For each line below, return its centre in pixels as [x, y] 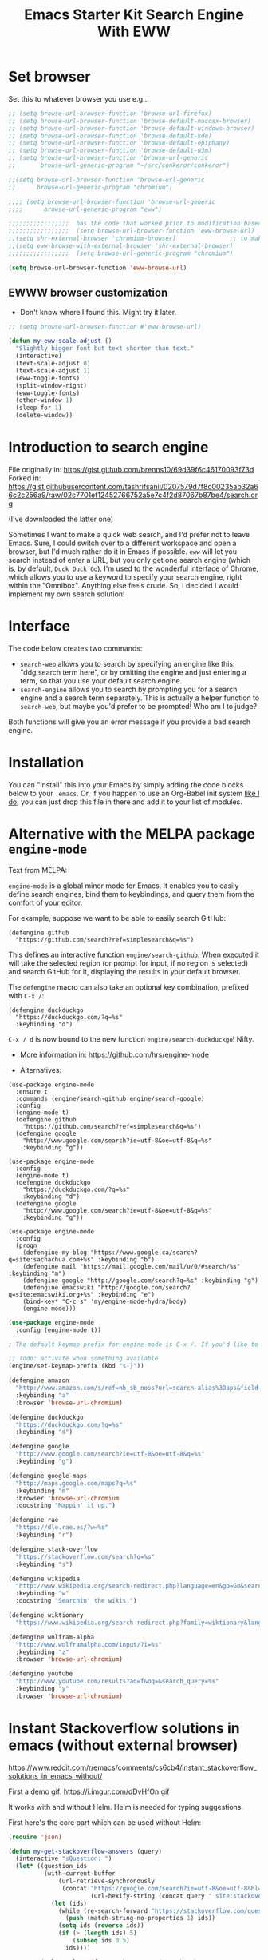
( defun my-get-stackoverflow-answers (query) [85, 1851]
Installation [46, 763]
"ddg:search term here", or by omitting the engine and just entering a [133, 672]
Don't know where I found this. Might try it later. [98, 312]
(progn [26, 1245]
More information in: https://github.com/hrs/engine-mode [114, 1054]
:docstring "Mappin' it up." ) [65, 1506]
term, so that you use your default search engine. [101, 680]
